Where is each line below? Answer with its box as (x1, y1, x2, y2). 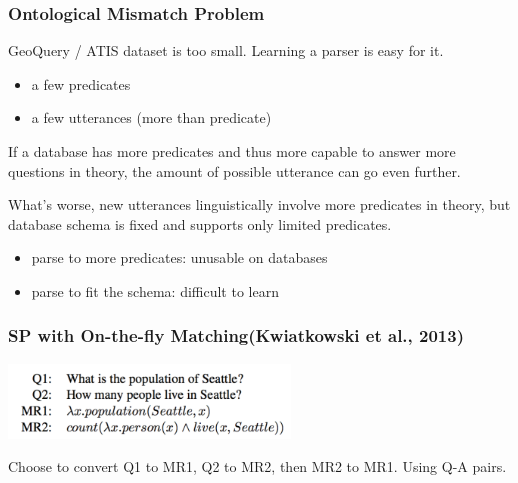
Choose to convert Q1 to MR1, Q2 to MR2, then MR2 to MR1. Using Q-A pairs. (8, 456, 507, 477)
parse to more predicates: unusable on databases (31, 247, 328, 268)
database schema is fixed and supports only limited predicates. (8, 213, 392, 234)
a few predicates (31, 73, 131, 94)
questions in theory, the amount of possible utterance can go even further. (8, 160, 461, 181)
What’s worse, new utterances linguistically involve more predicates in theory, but (8, 194, 511, 215)
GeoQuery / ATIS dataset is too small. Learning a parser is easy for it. (8, 40, 444, 61)
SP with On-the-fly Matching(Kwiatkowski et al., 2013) (8, 323, 464, 348)
